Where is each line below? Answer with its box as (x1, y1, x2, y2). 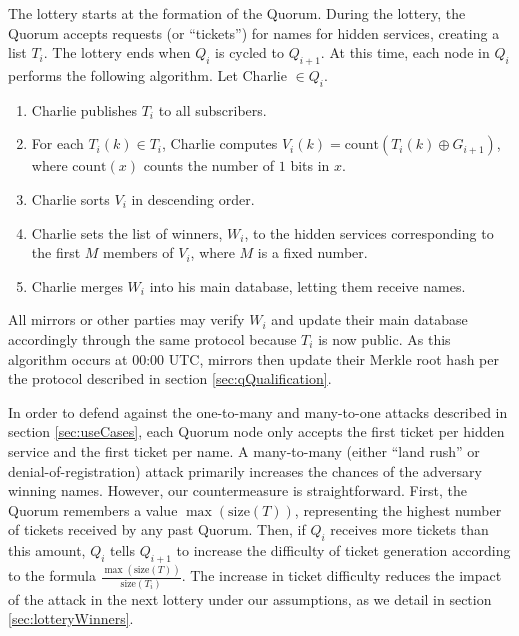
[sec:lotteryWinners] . (8, 608, 134, 629)
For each (31, 133, 84, 154)
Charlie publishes (31, 99, 138, 120)
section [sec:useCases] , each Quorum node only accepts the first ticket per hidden (8, 421, 505, 442)
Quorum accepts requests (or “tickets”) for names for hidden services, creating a (8, 22, 500, 43)
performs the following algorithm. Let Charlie (8, 64, 287, 85)
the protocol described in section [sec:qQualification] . (8, 368, 332, 389)
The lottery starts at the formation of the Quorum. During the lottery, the (8, 3, 466, 23)
